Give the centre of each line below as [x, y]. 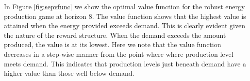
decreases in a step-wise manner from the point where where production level [119, 54]
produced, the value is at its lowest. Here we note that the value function [113, 44]
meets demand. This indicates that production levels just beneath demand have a [125, 63]
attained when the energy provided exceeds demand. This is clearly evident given [125, 25]
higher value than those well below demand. [69, 73]
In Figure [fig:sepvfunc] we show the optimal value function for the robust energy [125, 6]
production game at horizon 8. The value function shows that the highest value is [125, 16]
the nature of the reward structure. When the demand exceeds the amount [115, 35]
